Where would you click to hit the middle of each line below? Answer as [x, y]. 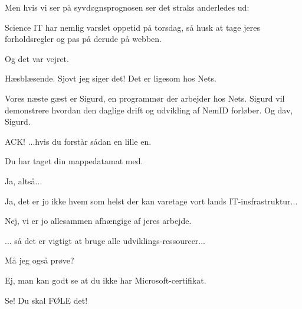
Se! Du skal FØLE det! [46, 300]
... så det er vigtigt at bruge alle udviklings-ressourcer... [105, 240]
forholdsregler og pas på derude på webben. [83, 39]
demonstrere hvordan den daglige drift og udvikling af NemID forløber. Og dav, [149, 110]
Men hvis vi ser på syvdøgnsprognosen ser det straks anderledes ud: [127, 7]
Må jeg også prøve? [40, 260]
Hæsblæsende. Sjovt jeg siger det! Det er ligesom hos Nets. [111, 78]
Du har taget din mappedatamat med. [74, 161]
